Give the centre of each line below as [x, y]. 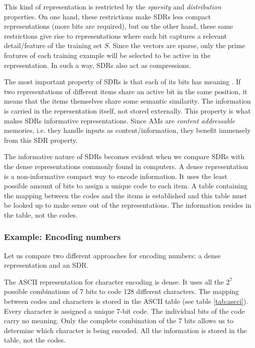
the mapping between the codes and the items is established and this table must [126, 195]
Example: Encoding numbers [63, 237]
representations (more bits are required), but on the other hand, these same [119, 26]
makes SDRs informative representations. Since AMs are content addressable [120, 120]
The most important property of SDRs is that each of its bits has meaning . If [122, 82]
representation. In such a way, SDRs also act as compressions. [98, 65]
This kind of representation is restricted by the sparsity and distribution [113, 6]
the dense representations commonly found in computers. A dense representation [126, 166]
